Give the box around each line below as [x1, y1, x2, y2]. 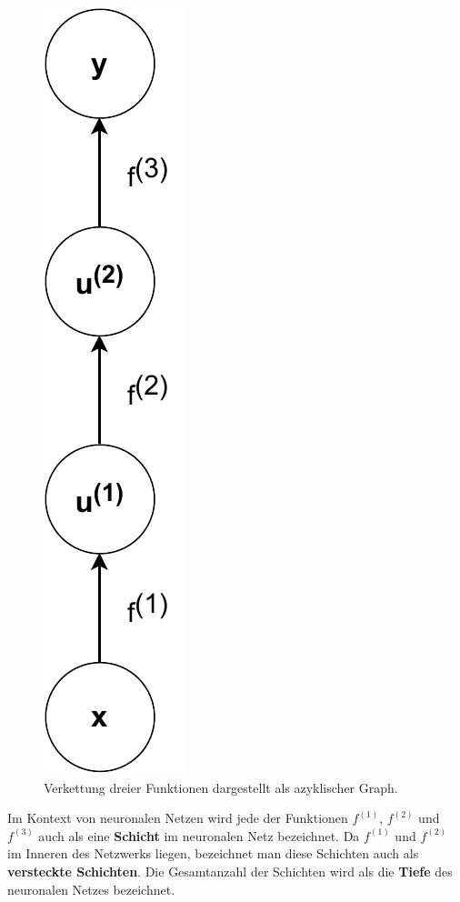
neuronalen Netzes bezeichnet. [7, 879, 175, 898]
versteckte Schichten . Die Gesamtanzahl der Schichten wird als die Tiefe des [7, 861, 453, 880]
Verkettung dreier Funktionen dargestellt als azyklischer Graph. [44, 777, 398, 797]
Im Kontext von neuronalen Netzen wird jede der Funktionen [7, 808, 348, 827]
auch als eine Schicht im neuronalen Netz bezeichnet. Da [38, 826, 360, 845]
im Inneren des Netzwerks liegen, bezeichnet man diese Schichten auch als [7, 844, 419, 863]
